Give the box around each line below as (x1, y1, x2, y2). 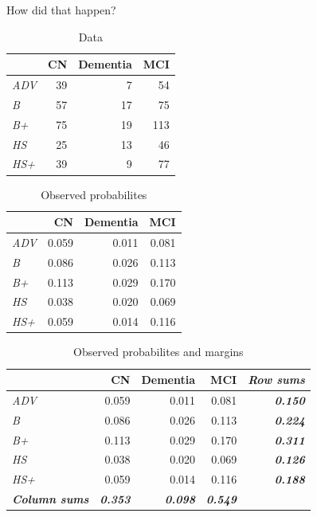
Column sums (12, 491, 89, 507)
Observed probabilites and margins (73, 343, 244, 360)
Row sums (248, 371, 305, 387)
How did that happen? (6, 2, 116, 18)
